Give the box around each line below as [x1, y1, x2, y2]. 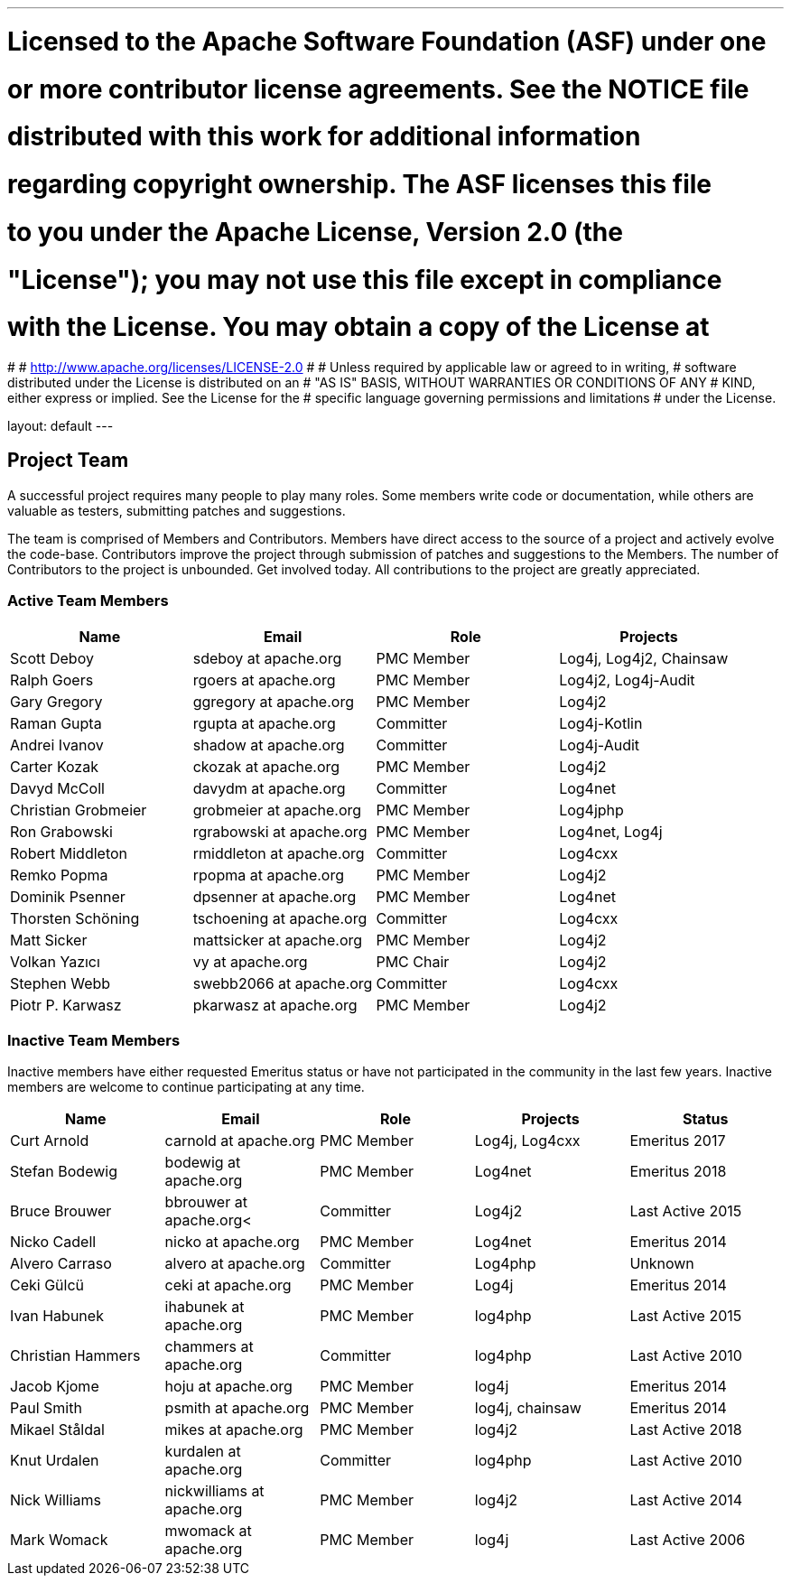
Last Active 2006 [629, 1531, 746, 1550]
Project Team [7, 449, 129, 472]
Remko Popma [10, 865, 108, 884]
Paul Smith [10, 1399, 82, 1418]
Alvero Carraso [10, 1254, 112, 1273]
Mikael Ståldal [10, 1420, 105, 1439]
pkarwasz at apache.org [192, 995, 358, 1014]
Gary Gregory [10, 692, 103, 711]
